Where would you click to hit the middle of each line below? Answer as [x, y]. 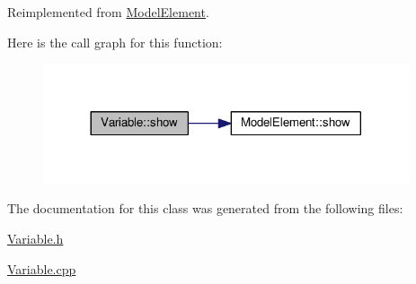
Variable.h [35, 238]
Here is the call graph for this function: [115, 42]
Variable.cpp [42, 268]
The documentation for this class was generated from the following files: [205, 208]
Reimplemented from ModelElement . [108, 12]
